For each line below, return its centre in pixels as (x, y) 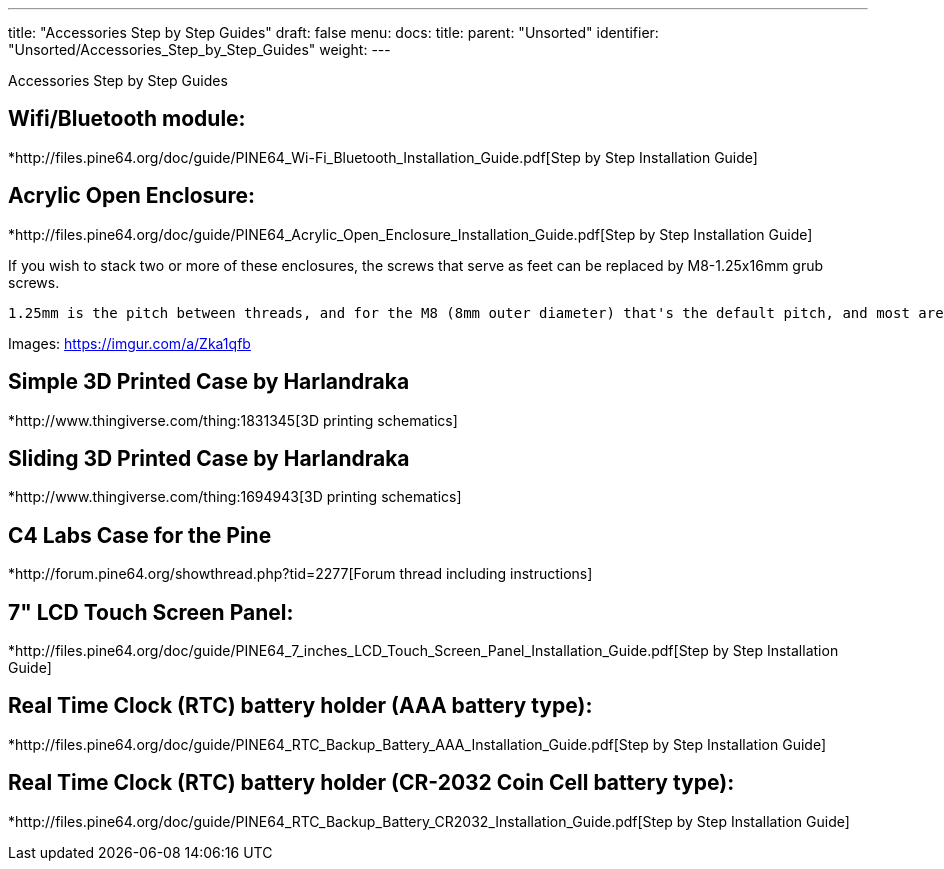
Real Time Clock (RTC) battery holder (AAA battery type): (300, 706)
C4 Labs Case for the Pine (140, 535)
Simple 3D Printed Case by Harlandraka (209, 382)
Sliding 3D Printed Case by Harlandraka (209, 458)
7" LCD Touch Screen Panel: (151, 612)
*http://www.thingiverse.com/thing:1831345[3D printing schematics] (233, 420)
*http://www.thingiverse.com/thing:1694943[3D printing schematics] (235, 497)
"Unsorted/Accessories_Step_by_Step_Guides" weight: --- (199, 49)
